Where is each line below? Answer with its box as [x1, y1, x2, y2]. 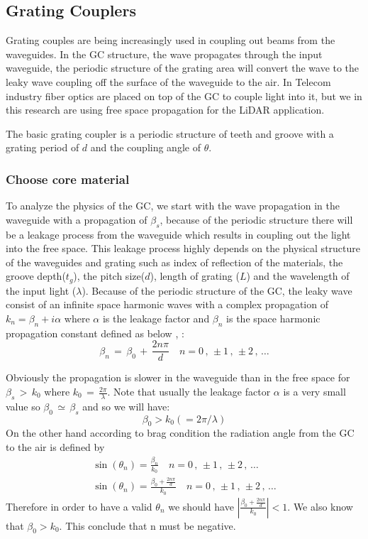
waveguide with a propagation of [6, 212, 147, 227]
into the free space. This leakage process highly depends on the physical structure [6, 241, 361, 256]
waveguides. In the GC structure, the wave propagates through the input [6, 46, 323, 61]
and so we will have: [82, 398, 170, 413]
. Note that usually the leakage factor [107, 384, 271, 399]
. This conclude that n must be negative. [59, 518, 236, 533]
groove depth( [6, 268, 66, 283]
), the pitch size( [73, 268, 145, 283]
